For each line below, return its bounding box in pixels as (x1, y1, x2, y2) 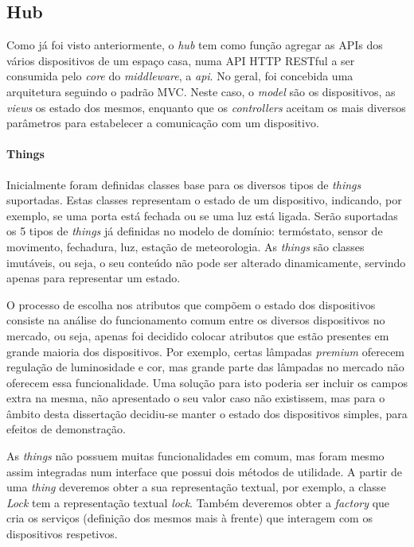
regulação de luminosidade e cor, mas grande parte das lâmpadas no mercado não (6, 359, 404, 375)
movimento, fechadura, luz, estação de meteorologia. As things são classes (6, 238, 365, 254)
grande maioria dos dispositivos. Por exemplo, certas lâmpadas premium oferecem (6, 343, 405, 359)
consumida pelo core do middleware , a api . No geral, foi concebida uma (6, 68, 353, 84)
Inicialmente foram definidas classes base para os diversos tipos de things (6, 176, 361, 192)
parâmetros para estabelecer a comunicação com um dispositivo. (6, 114, 319, 131)
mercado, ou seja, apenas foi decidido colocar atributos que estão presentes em (6, 327, 389, 343)
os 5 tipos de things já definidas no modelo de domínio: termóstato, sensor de (6, 223, 383, 239)
